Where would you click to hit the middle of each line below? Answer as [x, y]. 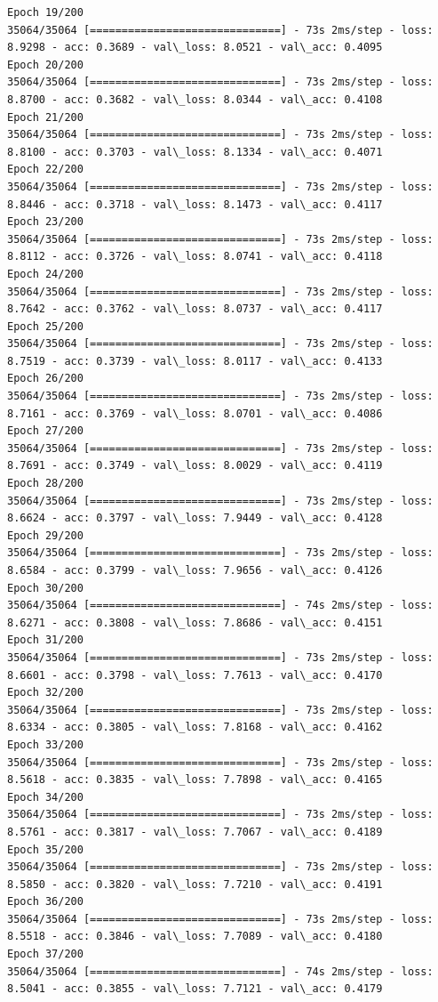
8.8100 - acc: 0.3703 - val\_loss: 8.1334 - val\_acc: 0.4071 [195, 152]
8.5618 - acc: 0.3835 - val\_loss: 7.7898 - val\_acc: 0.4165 [195, 780]
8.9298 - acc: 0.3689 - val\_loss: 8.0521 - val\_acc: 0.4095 [195, 48]
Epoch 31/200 [45, 640]
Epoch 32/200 [45, 693]
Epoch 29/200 [45, 535]
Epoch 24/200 [45, 274]
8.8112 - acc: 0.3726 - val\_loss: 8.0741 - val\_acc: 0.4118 [195, 257]
